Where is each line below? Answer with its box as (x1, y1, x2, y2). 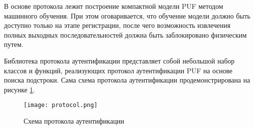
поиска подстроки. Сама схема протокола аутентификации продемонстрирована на (4, 75, 250, 85)
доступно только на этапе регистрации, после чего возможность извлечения (4, 20, 230, 30)
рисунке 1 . (4, 84, 35, 94)
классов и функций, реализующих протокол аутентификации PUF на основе (4, 65, 232, 75)
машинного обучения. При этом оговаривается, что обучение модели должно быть (4, 10, 251, 21)
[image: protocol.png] (24, 102, 98, 109)
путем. (4, 39, 24, 49)
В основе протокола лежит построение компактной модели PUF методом (4, 1, 224, 11)
